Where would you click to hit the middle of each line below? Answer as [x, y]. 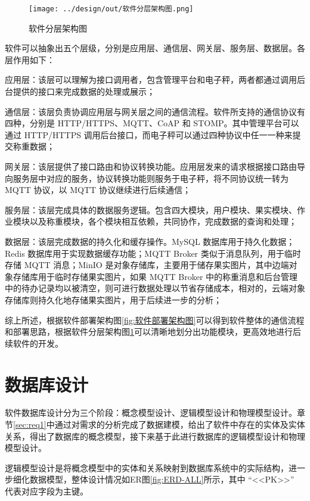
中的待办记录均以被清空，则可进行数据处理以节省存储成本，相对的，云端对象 [155, 288]
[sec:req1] [30, 424]
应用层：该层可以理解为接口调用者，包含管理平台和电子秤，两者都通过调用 [151, 80]
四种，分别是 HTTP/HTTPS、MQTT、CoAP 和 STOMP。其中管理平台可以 [152, 123]
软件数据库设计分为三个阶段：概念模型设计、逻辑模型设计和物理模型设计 [147, 413]
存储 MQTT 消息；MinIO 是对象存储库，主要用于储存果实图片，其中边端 [147, 265]
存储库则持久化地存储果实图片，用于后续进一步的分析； [113, 299]
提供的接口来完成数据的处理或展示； [84, 91]
